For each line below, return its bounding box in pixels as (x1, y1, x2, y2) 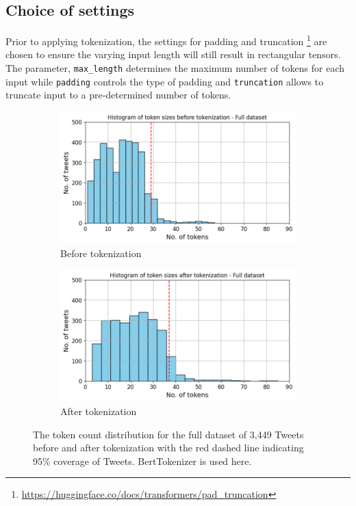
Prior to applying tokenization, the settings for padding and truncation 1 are (5, 32, 327, 48)
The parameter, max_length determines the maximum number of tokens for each (5, 61, 345, 75)
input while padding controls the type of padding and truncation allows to (5, 74, 324, 88)
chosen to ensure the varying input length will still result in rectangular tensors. (5, 47, 341, 62)
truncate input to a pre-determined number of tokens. (5, 88, 231, 102)
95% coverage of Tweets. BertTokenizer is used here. (33, 453, 252, 468)
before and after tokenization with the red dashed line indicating (33, 440, 304, 455)
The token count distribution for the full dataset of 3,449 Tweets (33, 427, 304, 441)
